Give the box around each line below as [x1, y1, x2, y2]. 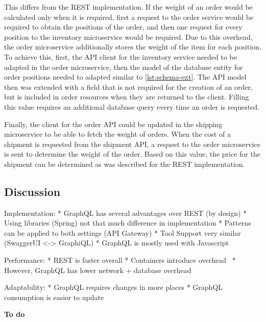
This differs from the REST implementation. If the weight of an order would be [4, 2, 253, 12]
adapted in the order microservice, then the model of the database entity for [4, 61, 243, 72]
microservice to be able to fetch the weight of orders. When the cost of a [4, 129, 231, 139]
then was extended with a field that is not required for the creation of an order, [4, 81, 253, 92]
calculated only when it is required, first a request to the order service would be [4, 11, 254, 22]
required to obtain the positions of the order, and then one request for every [4, 21, 243, 32]
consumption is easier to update [4, 291, 104, 302]
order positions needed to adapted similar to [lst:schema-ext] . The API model [4, 71, 247, 82]
